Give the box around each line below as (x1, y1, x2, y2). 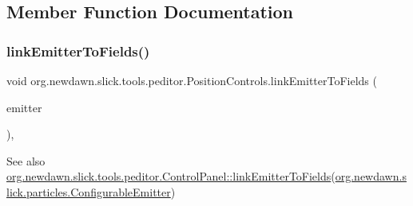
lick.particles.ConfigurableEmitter (6, 183, 171, 200)
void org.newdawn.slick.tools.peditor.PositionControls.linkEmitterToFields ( (6, 72, 377, 88)
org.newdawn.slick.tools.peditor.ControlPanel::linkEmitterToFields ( (6, 168, 336, 185)
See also (6, 152, 46, 169)
